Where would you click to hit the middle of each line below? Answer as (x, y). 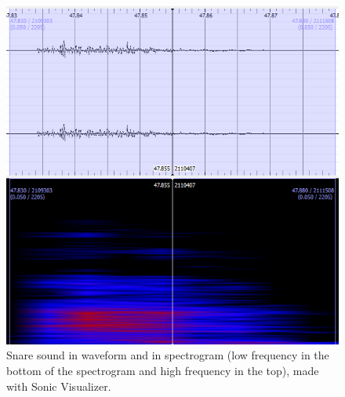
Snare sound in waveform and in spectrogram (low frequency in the (168, 355)
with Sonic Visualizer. (59, 386)
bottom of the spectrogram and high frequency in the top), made (163, 370)
